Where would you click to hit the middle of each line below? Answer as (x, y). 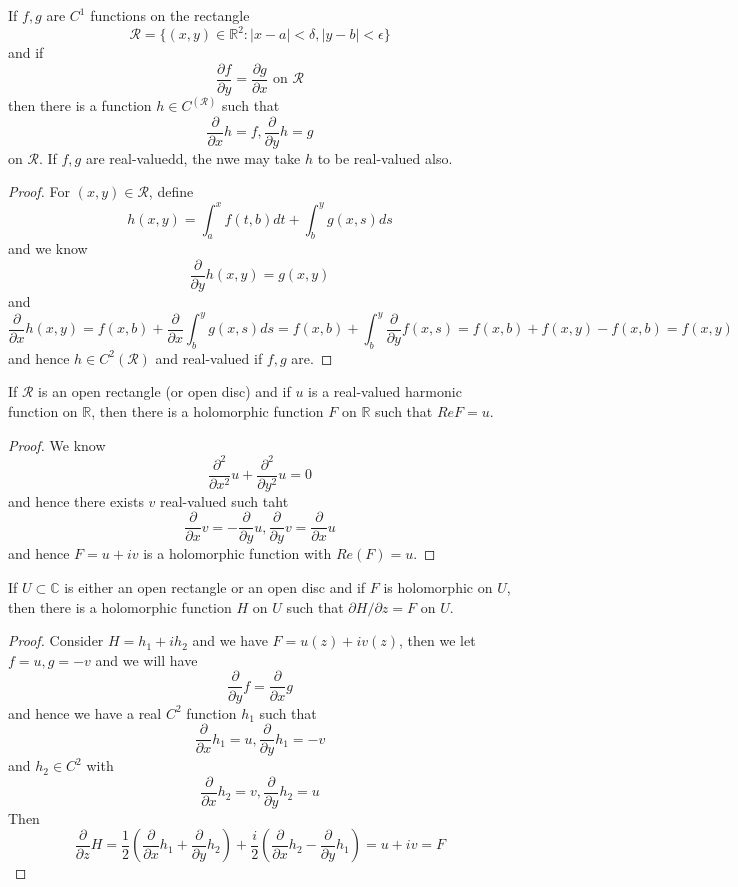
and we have (230, 640)
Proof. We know (57, 444)
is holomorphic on (438, 587)
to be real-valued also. (385, 157)
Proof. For (39, 191)
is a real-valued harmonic (385, 391)
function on (43, 411)
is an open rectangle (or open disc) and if (164, 391)
